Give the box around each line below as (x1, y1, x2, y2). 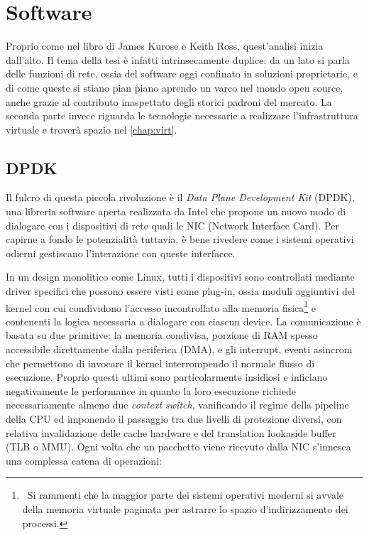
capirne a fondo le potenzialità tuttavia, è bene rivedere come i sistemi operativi (6, 232, 354, 247)
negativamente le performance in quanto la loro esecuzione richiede (6, 383, 296, 398)
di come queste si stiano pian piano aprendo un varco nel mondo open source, (6, 80, 343, 94)
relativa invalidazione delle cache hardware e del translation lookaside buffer (6, 425, 336, 440)
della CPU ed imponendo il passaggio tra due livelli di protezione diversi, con (6, 411, 342, 426)
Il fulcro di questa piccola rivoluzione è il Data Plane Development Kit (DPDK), (6, 190, 355, 205)
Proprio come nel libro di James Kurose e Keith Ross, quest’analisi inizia (6, 38, 324, 53)
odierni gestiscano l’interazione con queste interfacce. (6, 245, 236, 260)
